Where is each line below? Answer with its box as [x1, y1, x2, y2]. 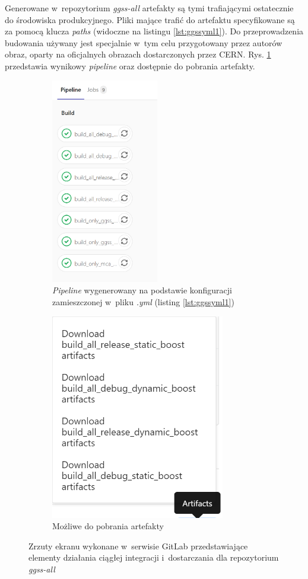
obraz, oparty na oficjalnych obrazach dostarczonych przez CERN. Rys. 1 [5, 48, 271, 60]
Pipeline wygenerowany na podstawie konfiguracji [52, 284, 232, 296]
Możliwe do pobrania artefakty [52, 520, 164, 532]
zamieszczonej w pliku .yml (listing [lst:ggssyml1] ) [52, 295, 234, 308]
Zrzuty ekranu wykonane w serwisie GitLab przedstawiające [28, 539, 248, 552]
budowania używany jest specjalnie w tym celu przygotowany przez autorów [5, 36, 282, 49]
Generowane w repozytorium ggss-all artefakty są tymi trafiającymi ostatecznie [5, 2, 294, 14]
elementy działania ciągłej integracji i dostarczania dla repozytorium [28, 551, 279, 564]
